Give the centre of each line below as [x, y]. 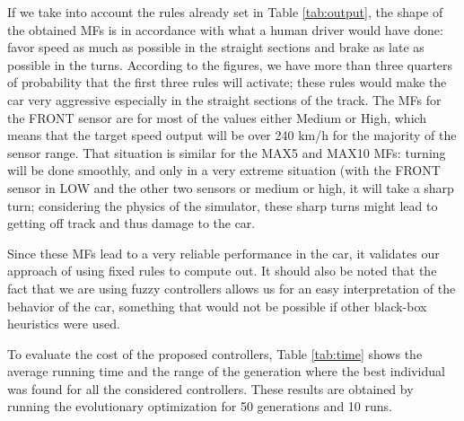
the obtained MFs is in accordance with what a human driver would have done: [225, 29]
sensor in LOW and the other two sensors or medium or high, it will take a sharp [231, 187]
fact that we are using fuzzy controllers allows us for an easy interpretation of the [232, 288]
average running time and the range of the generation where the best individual [226, 371]
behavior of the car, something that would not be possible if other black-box [217, 306]
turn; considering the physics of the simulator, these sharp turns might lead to [223, 205]
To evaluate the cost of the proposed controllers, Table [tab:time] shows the [215, 353]
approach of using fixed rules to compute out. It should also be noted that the [222, 271]
